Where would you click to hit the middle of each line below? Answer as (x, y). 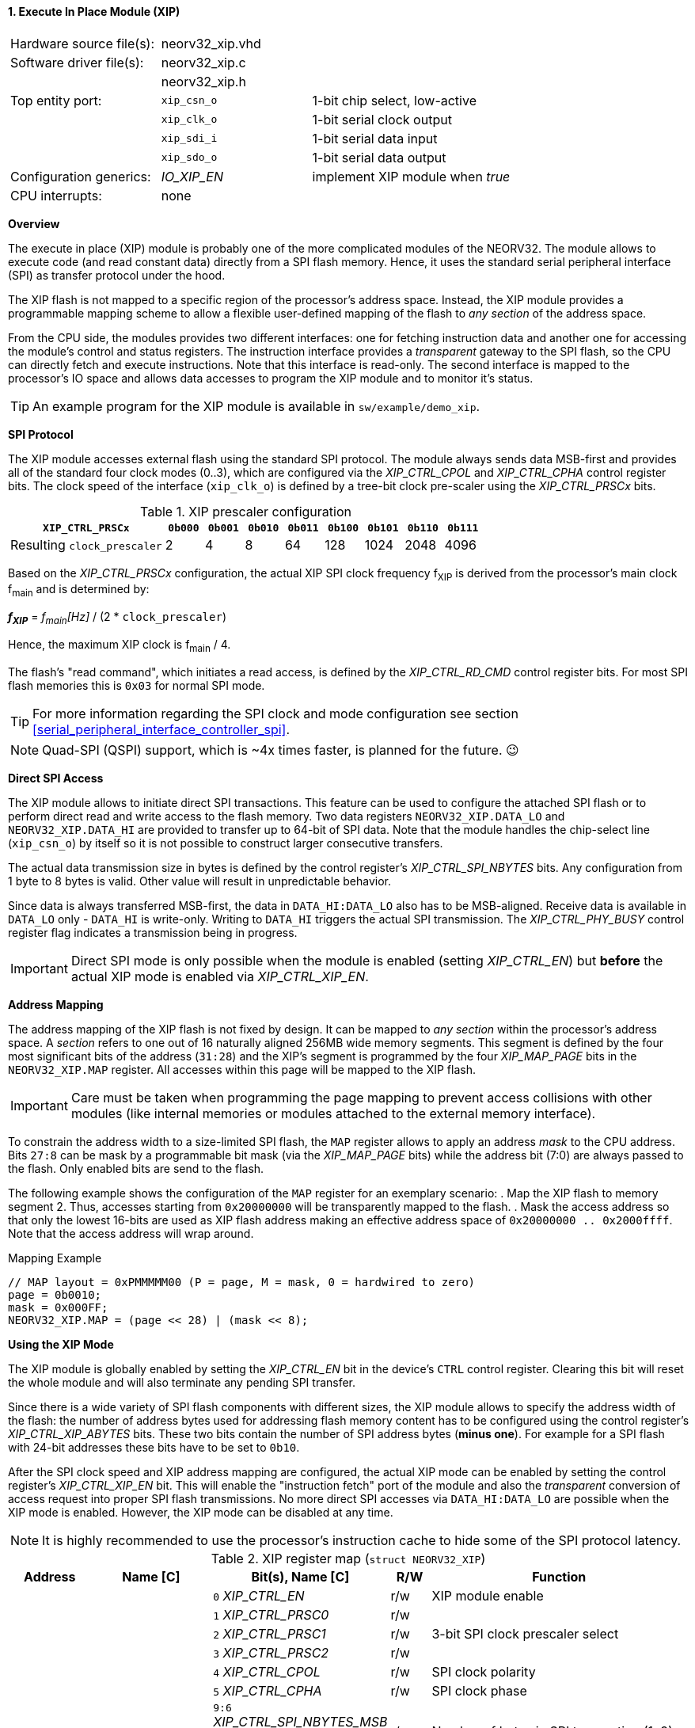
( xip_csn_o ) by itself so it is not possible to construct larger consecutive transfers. (226, 843)
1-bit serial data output (379, 157)
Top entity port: (56, 100)
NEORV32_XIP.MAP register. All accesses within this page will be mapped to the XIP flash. (242, 1069)
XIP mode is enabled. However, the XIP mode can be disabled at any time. (201, 1512)
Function (559, 1576)
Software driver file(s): (77, 62)
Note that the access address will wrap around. (131, 1233)
